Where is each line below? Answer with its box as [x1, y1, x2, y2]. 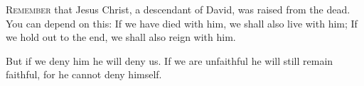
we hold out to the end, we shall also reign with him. [6, 30, 236, 44]
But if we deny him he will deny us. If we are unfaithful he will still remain [6, 53, 333, 68]
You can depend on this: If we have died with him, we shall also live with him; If [6, 16, 358, 30]
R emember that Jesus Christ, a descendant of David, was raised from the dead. [6, 2, 350, 16]
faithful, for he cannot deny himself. [6, 67, 162, 82]
